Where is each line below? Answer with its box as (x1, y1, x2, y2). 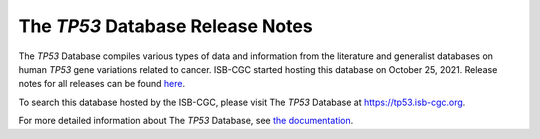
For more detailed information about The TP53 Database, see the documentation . (18, 115, 354, 127)
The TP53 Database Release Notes (18, 15, 314, 37)
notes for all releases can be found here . (18, 78, 185, 90)
